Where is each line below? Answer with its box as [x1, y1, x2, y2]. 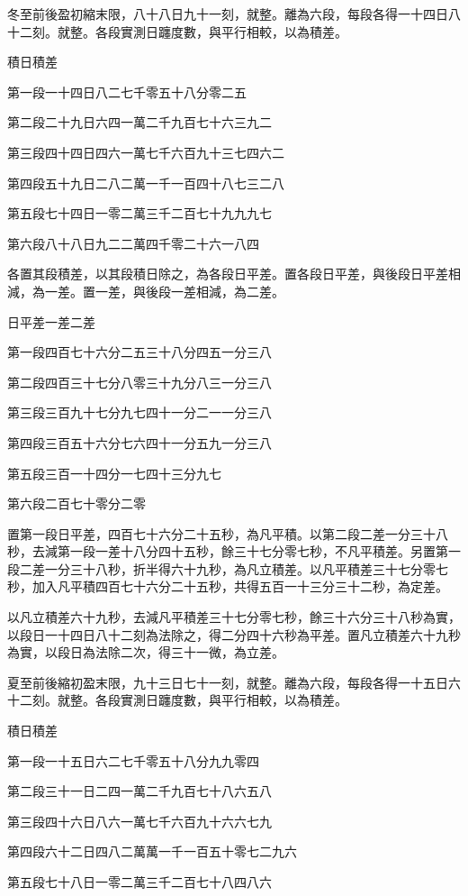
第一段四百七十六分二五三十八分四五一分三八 [7, 343, 272, 361]
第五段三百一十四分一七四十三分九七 [7, 463, 221, 482]
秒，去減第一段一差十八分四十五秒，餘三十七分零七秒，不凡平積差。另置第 [7, 542, 448, 561]
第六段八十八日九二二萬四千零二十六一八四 [7, 233, 259, 252]
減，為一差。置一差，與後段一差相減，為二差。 [7, 281, 284, 300]
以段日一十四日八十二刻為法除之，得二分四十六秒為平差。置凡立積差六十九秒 [7, 625, 461, 644]
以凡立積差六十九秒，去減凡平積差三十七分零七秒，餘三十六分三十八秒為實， [7, 608, 461, 626]
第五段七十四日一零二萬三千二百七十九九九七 [7, 204, 272, 223]
